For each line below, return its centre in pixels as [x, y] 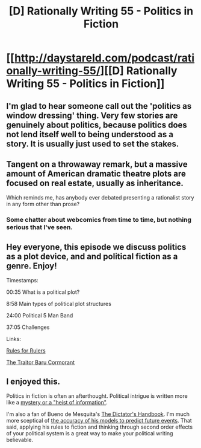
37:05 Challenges [28, 327]
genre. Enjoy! [32, 266]
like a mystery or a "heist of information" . [57, 402]
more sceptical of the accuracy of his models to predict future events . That [99, 420]
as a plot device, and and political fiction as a [92, 256]
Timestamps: [23, 281]
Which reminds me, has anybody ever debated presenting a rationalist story [100, 198]
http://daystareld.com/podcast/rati [104, 58]
